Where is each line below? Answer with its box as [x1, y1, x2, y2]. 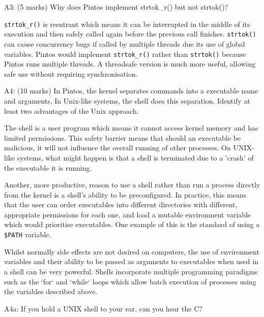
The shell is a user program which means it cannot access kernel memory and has [4, 122, 258, 133]
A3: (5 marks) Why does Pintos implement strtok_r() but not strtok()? [4, 2, 228, 12]
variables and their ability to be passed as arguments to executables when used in [4, 256, 258, 267]
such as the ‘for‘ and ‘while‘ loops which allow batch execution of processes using [4, 276, 256, 287]
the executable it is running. [4, 162, 92, 173]
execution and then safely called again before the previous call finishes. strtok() [4, 28, 256, 39]
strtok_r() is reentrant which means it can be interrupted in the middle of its [4, 18, 250, 29]
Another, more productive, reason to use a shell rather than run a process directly [4, 179, 260, 190]
